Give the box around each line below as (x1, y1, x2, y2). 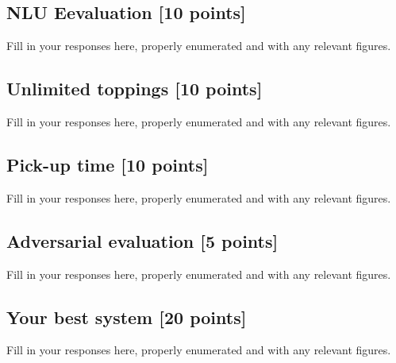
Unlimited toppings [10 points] (6, 76, 263, 101)
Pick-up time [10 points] (6, 152, 209, 176)
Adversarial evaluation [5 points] (6, 228, 279, 253)
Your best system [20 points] (6, 304, 247, 329)
